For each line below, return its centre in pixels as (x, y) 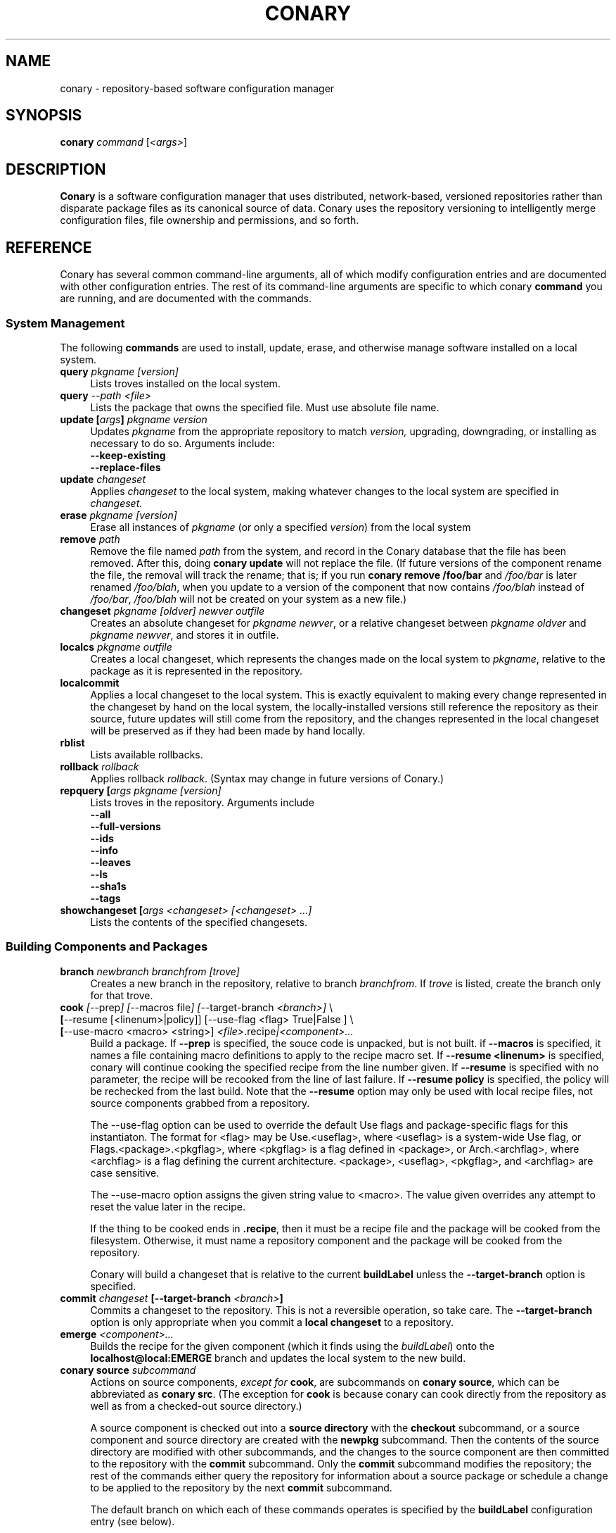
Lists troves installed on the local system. (185, 383)
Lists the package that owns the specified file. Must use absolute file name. (265, 407)
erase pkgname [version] (118, 515)
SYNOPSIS (44, 115)
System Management (65, 323)
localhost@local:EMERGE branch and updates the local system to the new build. (278, 1358)
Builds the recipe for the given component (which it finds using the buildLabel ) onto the (293, 1346)
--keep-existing (128, 455)
